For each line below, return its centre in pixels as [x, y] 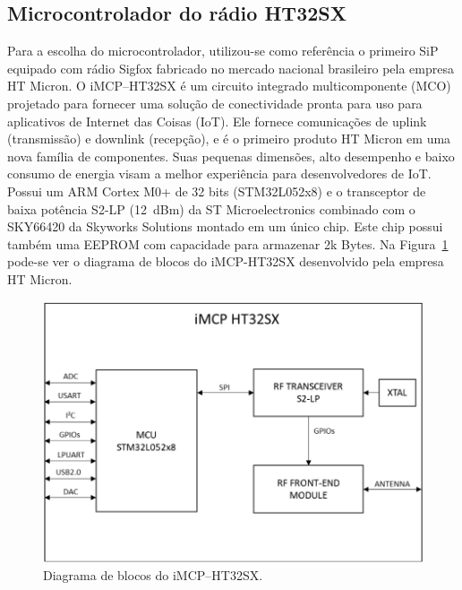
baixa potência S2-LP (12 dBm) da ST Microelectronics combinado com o [211, 208]
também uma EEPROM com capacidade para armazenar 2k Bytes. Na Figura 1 [228, 243]
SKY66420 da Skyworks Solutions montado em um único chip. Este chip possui [225, 226]
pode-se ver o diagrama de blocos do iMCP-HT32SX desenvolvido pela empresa [226, 261]
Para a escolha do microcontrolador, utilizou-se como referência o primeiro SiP [223, 51]
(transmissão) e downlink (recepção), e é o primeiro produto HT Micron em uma [229, 139]
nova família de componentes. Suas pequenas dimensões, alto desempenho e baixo [231, 156]
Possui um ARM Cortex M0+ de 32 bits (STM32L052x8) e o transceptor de [217, 191]
